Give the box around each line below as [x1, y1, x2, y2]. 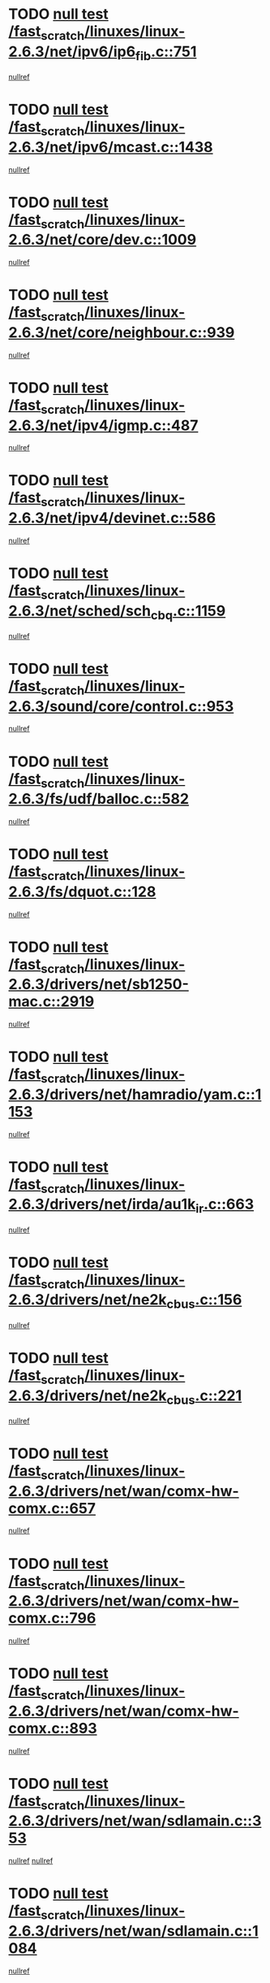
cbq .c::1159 [150, 601, 226, 623]
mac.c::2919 [8, 992, 95, 1011]
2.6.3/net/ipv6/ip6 [8, 42, 136, 61]
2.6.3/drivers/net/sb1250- [8, 975, 189, 994]
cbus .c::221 [166, 1386, 242, 1408]
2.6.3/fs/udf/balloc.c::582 [8, 790, 189, 809]
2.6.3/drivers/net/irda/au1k [8, 1195, 196, 1213]
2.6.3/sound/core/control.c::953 [8, 696, 234, 715]
